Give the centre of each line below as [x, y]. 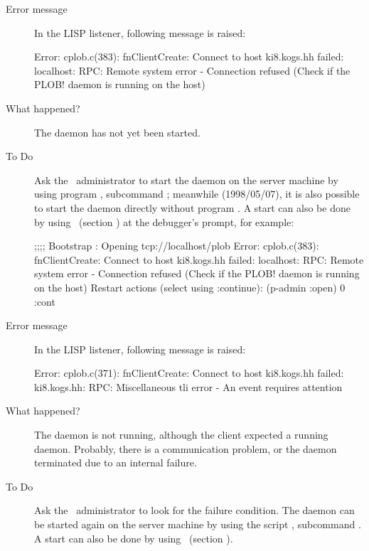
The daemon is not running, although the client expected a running [181, 435]
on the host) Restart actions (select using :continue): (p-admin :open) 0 [190, 287]
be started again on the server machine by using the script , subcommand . [198, 524]
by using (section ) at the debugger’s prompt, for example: [164, 221]
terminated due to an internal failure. [116, 462]
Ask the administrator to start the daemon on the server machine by [186, 180]
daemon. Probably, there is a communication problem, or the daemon [186, 448]
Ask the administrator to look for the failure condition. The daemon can [194, 510]
